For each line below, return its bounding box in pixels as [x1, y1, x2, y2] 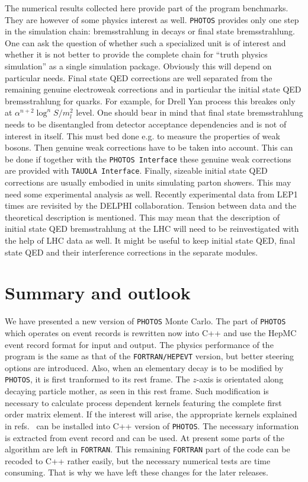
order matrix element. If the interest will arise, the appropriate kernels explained [5, 408, 297, 420]
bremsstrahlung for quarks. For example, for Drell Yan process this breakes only [5, 94, 296, 107]
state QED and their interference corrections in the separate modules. [5, 245, 258, 258]
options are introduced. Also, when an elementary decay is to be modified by [5, 361, 284, 374]
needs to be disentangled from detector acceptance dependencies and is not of [5, 118, 287, 130]
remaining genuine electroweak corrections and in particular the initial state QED [5, 83, 301, 95]
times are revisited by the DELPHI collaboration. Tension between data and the [5, 199, 297, 212]
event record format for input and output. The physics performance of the [5, 338, 274, 350]
